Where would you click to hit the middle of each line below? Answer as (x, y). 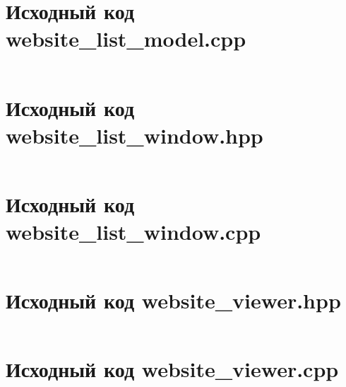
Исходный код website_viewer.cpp (172, 369)
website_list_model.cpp (126, 39)
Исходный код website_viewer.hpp (173, 300)
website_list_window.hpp (135, 135)
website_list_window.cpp (133, 231)
